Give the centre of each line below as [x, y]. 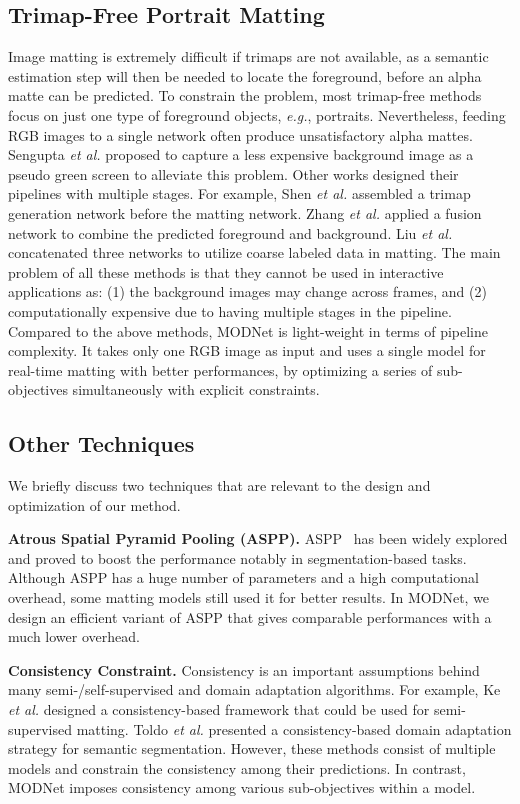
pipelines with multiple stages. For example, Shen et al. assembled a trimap [239, 193]
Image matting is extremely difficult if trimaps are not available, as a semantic [248, 56]
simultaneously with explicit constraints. [196, 389]
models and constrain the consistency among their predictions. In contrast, [237, 767]
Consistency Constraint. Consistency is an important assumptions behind [244, 669]
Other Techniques [101, 443]
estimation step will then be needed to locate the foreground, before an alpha [245, 75]
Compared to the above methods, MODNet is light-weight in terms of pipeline [248, 330]
